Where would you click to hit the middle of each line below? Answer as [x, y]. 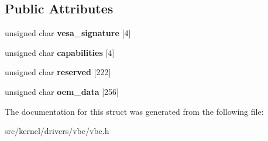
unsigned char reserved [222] [58, 72]
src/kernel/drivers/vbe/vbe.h [57, 131]
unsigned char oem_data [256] [62, 91]
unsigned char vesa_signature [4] [68, 33]
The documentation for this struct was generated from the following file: [134, 111]
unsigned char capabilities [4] [60, 52]
